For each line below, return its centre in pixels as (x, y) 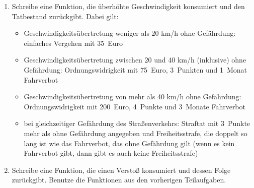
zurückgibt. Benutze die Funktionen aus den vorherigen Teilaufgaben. (119, 180)
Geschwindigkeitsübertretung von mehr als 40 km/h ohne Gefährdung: (133, 97)
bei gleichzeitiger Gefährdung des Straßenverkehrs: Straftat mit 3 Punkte (137, 123)
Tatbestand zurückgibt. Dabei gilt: (65, 16)
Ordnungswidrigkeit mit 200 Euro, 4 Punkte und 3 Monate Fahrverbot (135, 106)
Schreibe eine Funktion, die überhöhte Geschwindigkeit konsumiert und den (128, 6)
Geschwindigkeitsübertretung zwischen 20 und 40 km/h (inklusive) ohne (135, 60)
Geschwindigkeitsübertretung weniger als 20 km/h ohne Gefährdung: (130, 33)
